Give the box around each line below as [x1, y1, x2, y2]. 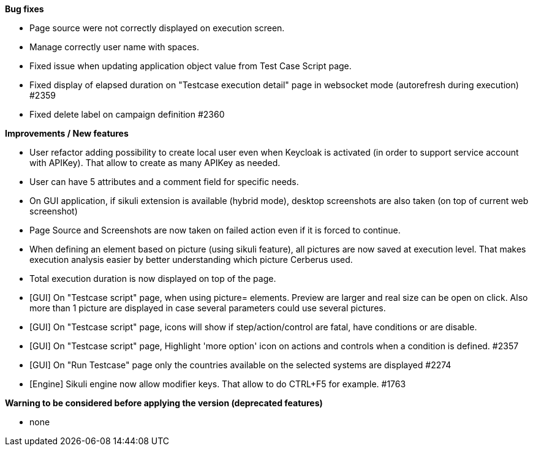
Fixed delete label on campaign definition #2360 [29, 109, 225, 119]
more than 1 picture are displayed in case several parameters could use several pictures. [29, 303, 386, 313]
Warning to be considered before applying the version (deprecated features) [5, 398, 323, 408]
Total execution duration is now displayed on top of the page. [29, 273, 276, 284]
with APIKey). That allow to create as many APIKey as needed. [29, 157, 281, 168]
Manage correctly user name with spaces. [29, 42, 199, 52]
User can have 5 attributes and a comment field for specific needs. [29, 176, 299, 187]
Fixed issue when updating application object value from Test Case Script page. [29, 61, 352, 71]
